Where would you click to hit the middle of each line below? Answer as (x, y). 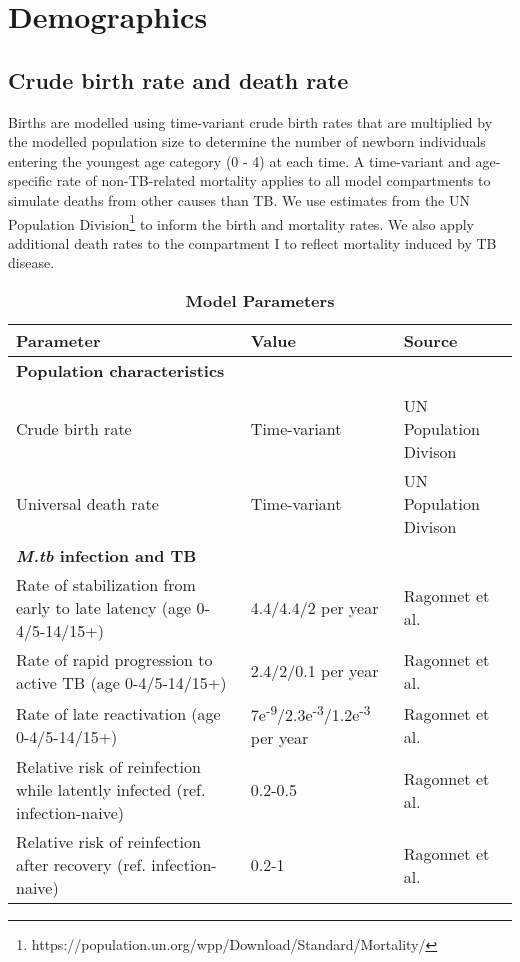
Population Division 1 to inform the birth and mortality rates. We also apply (241, 222)
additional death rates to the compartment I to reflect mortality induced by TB (252, 242)
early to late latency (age (104, 607)
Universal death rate (87, 503)
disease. (31, 262)
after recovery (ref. (81, 865)
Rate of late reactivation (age (118, 713)
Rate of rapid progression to (114, 659)
